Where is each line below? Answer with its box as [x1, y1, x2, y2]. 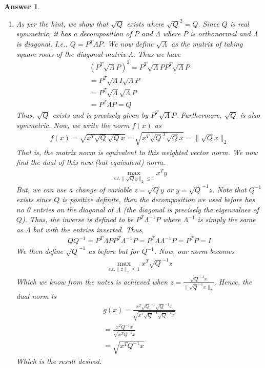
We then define [16, 246, 64, 256]
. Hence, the [214, 276, 252, 287]
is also [240, 109, 260, 120]
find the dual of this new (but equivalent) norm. [16, 157, 166, 167]
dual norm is [16, 290, 56, 301]
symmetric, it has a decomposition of [16, 28, 132, 39]
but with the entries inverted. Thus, [33, 224, 144, 235]
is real [230, 18, 249, 29]
